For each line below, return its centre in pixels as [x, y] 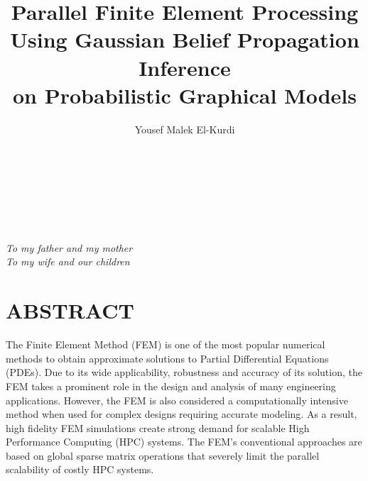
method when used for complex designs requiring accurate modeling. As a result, [182, 414]
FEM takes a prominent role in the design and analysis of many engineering [171, 386]
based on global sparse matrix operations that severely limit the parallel [163, 455]
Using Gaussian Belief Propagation [185, 39]
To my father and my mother [69, 247]
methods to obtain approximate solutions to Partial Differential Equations [167, 358]
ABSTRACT [70, 310]
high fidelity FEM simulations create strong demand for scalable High [158, 427]
